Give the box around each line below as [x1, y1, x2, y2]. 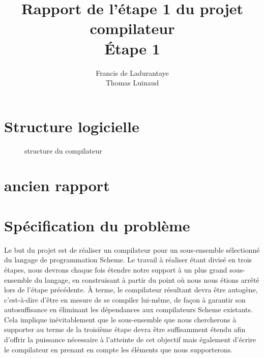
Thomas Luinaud [105, 77, 159, 88]
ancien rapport [4, 175, 110, 196]
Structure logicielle [4, 115, 139, 136]
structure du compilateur [24, 145, 102, 156]
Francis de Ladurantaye [96, 67, 169, 78]
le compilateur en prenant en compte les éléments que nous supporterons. [4, 344, 233, 354]
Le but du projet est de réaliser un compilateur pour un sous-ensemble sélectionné [4, 244, 260, 255]
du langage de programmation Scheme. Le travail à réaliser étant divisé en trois [4, 254, 252, 265]
